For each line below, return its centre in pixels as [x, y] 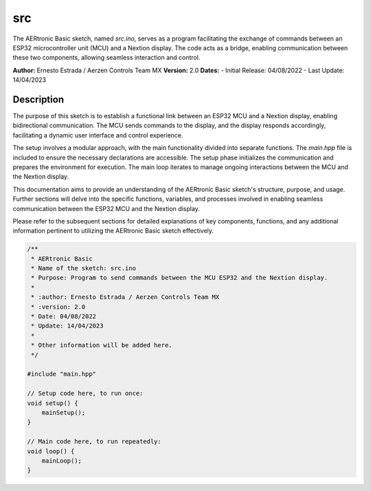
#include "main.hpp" [61, 374]
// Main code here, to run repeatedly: [94, 441]
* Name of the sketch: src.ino [84, 269]
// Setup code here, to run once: [85, 393]
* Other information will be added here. [102, 345]
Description [38, 99]
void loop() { [51, 451]
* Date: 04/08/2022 [64, 317]
